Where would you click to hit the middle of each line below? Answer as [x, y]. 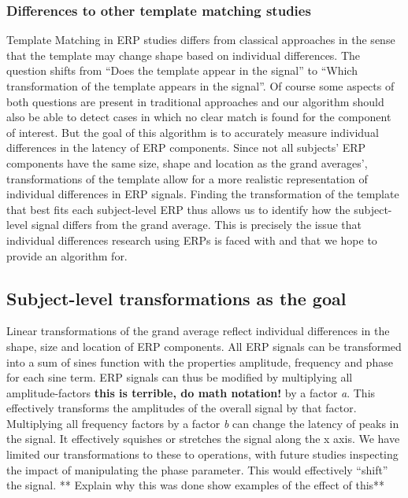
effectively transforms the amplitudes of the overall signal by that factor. [182, 408]
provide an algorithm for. [67, 255]
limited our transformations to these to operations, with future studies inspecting [202, 454]
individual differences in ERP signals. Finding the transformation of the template [203, 194]
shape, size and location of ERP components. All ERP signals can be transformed [204, 346]
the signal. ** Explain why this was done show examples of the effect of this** [196, 485]
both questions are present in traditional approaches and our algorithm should [195, 101]
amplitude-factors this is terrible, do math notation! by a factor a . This [191, 392]
